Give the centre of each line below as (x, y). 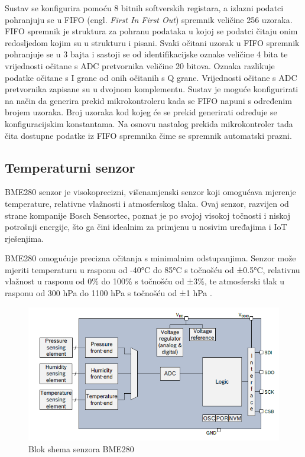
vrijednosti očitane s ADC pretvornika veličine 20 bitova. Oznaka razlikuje (140, 65)
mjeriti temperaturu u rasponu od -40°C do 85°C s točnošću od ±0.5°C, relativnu (152, 269)
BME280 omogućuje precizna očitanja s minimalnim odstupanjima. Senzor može (150, 258)
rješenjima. (25, 238)
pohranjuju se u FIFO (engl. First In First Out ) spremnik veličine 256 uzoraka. (149, 19)
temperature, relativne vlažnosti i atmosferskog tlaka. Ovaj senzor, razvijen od (147, 203)
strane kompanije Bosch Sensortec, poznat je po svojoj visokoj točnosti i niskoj (148, 215)
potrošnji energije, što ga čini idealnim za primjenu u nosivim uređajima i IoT (146, 227)
